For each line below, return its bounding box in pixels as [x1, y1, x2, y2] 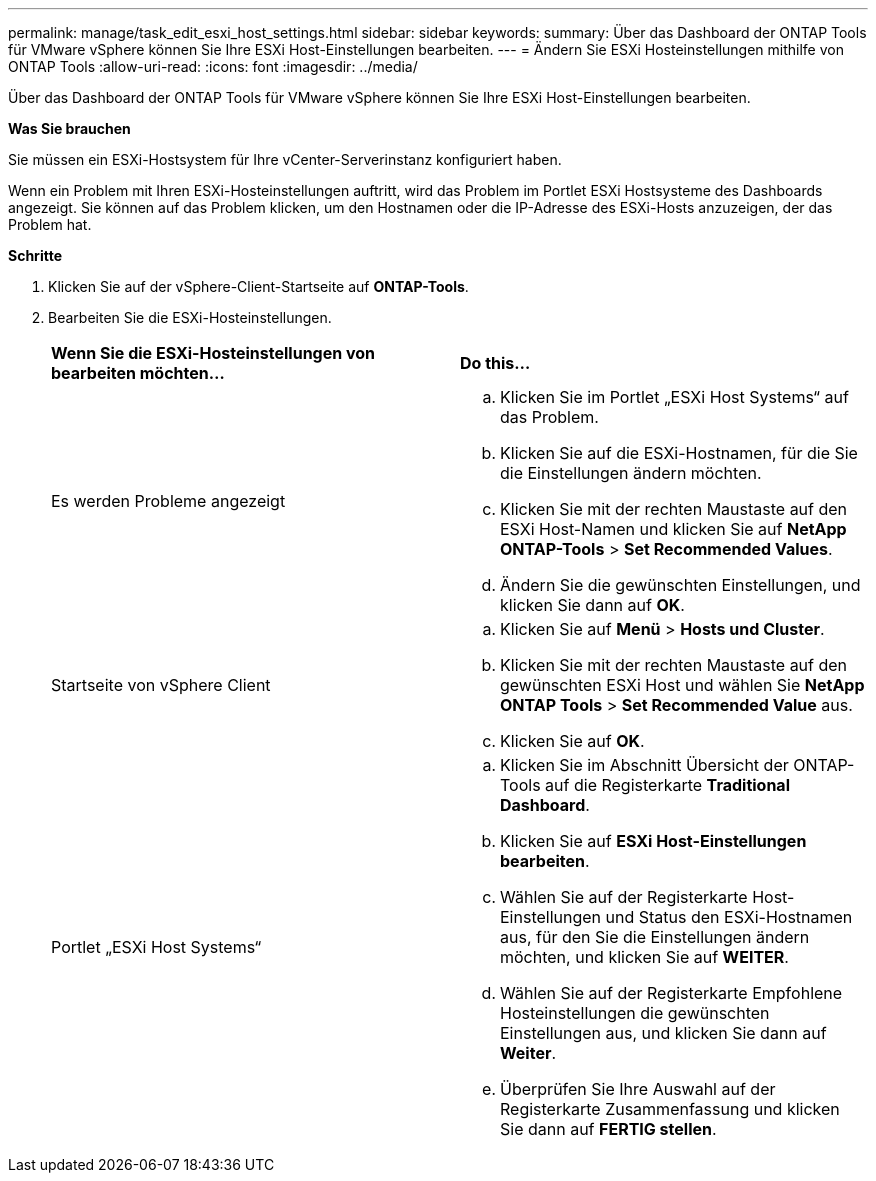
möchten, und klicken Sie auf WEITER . [500, 947, 789, 967]
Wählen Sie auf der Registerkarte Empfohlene [500, 983, 843, 1003]
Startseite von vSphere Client [51, 675, 271, 695]
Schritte [8, 247, 62, 264]
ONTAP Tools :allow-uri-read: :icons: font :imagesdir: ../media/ [8, 58, 418, 75]
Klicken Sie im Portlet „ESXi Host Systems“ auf [500, 387, 849, 407]
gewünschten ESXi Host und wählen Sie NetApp [500, 675, 865, 695]
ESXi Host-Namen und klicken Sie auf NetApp [500, 519, 847, 539]
